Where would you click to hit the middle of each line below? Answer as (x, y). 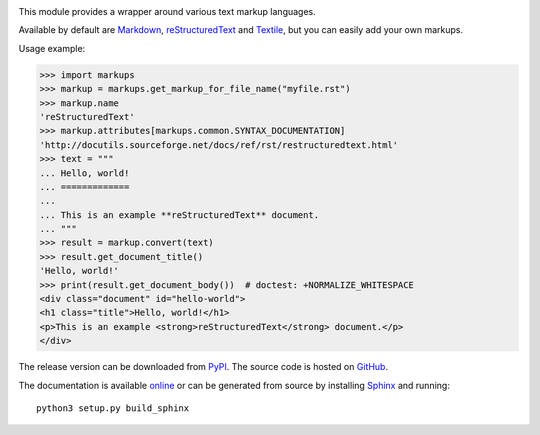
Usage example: (52, 48)
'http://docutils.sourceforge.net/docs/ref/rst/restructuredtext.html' (219, 144)
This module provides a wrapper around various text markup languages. (167, 11)
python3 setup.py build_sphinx (113, 408)
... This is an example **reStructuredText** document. (179, 214)
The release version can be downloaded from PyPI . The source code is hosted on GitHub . (203, 367)
